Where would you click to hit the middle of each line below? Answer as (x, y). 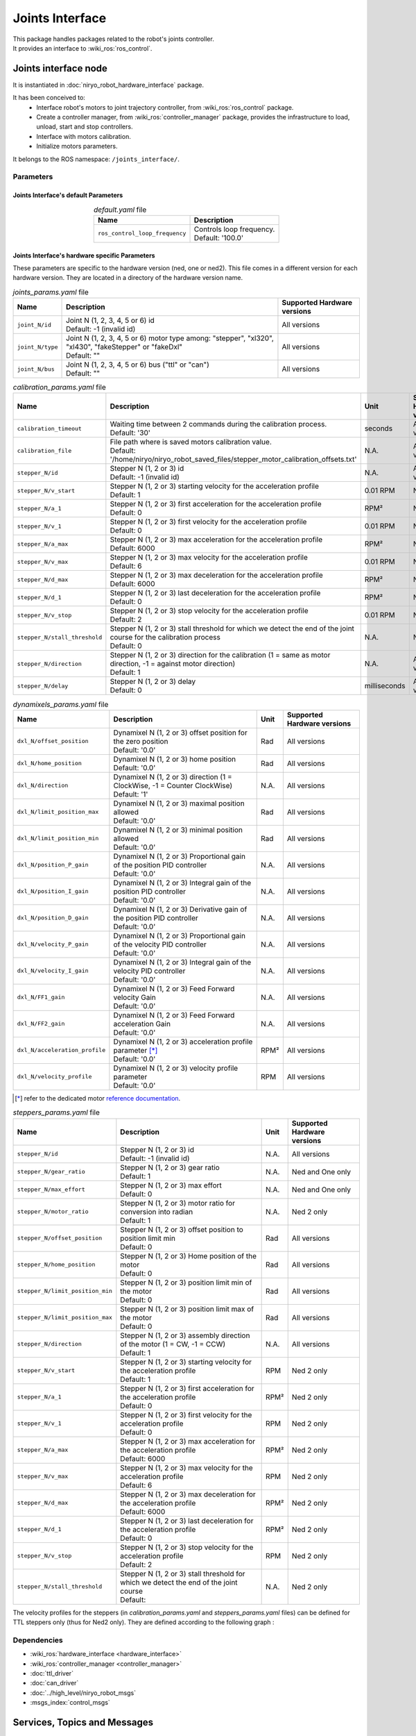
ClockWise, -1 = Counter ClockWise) (173, 785)
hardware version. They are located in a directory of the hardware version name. (128, 278)
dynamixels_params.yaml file (61, 704)
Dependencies (38, 1640)
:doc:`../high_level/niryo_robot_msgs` (83, 1693)
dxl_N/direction (43, 786)
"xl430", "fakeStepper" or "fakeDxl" (124, 347)
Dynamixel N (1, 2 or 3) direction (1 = (173, 776)
